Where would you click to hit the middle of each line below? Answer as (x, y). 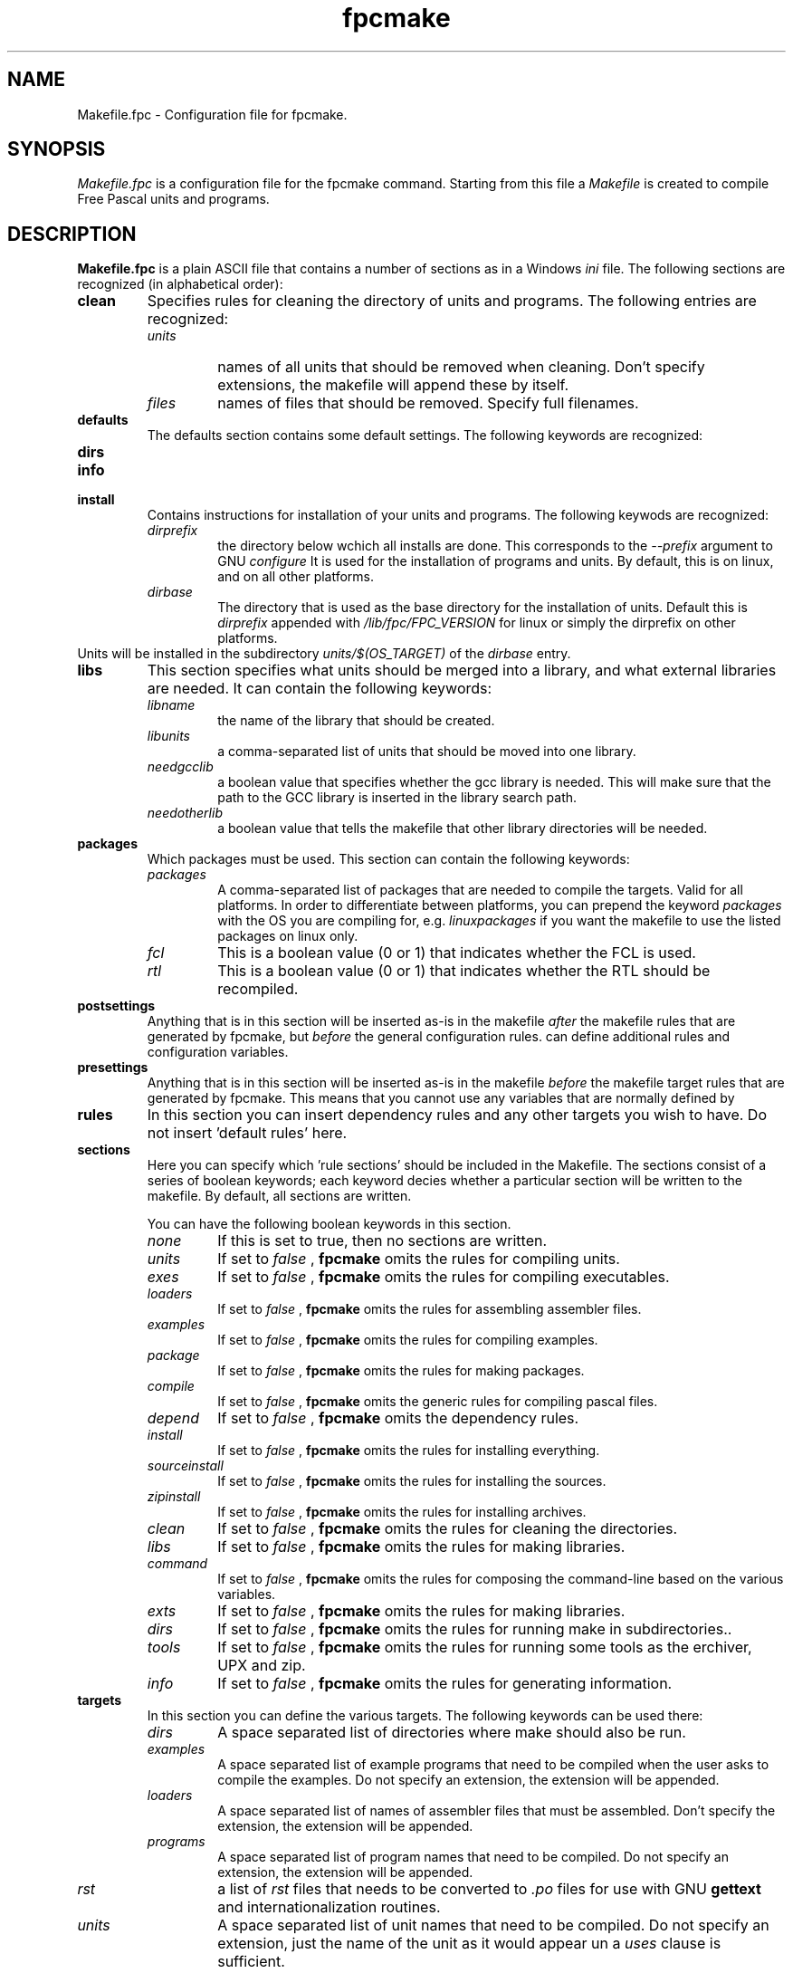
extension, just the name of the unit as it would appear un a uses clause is (469, 1944)
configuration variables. (218, 1052)
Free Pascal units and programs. (173, 199)
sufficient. (251, 1962)
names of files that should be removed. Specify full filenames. (428, 403)
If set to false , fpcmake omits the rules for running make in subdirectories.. (475, 1629)
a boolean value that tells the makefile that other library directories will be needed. (463, 828)
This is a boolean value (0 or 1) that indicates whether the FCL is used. (457, 953)
